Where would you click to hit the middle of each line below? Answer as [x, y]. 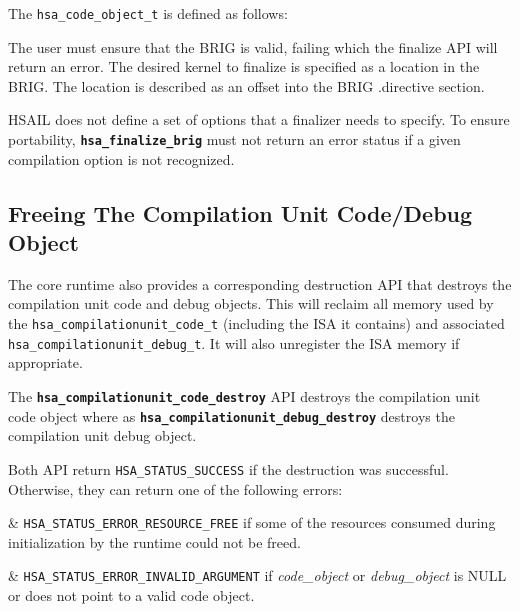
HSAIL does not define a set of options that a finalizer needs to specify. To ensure [259, 119]
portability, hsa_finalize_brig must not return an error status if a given [234, 139]
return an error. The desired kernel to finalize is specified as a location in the [244, 66]
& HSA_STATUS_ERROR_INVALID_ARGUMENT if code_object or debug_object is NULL [257, 575]
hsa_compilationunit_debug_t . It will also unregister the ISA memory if [234, 342]
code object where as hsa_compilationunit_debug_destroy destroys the [231, 415]
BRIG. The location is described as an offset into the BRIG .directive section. [246, 85]
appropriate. [45, 362]
